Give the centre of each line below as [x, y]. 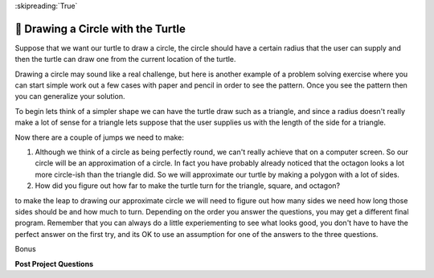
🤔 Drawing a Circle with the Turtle [100, 29]
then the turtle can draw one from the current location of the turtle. [125, 59]
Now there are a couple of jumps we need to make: [99, 137]
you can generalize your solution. [70, 96]
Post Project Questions [54, 264]
